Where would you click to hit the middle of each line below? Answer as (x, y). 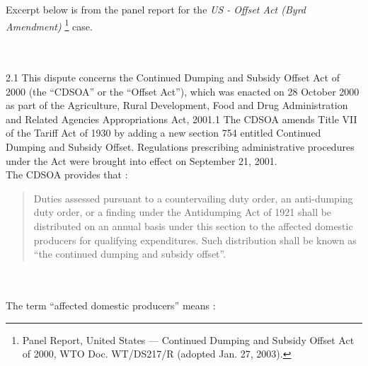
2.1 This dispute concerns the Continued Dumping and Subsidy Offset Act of (173, 78)
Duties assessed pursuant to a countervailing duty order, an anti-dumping (193, 198)
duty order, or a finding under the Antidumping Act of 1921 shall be (183, 212)
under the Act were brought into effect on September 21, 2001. (142, 160)
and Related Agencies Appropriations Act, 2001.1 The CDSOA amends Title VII (182, 119)
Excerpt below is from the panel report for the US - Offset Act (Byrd (156, 9)
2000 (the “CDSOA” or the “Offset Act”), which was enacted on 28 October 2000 (183, 91)
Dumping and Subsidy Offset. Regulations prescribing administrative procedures (180, 147)
